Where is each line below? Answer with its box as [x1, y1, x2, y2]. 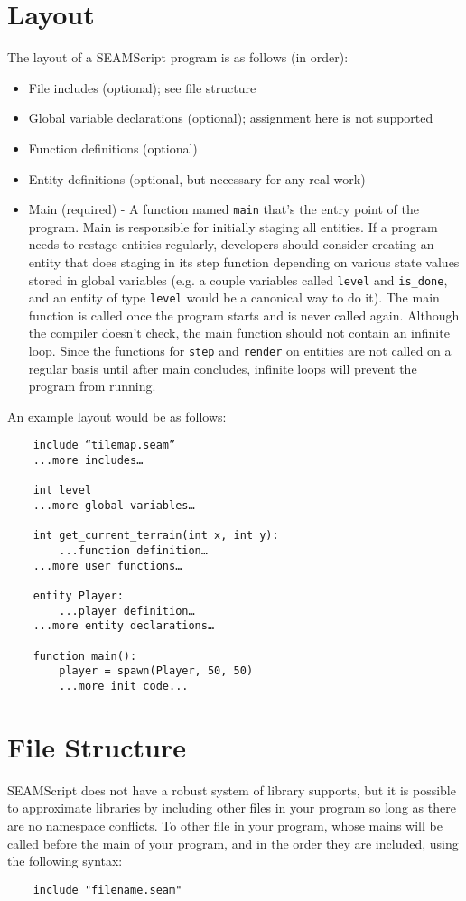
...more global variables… [33, 499, 195, 513]
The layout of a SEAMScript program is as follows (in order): [7, 48, 349, 67]
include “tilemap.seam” [33, 439, 176, 452]
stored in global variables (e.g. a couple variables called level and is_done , [28, 270, 448, 289]
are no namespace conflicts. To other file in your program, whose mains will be [7, 815, 443, 834]
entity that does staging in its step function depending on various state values [28, 252, 460, 271]
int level [33, 484, 92, 497]
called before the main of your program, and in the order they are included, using [7, 833, 459, 852]
